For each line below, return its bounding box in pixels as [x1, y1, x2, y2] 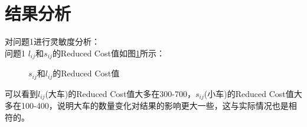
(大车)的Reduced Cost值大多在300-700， [45, 87, 195, 99]
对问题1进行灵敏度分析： [5, 35, 100, 48]
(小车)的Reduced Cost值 [204, 87, 294, 99]
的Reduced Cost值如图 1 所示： [52, 46, 165, 59]
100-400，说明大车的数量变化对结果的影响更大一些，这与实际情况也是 [21, 99, 289, 112]
